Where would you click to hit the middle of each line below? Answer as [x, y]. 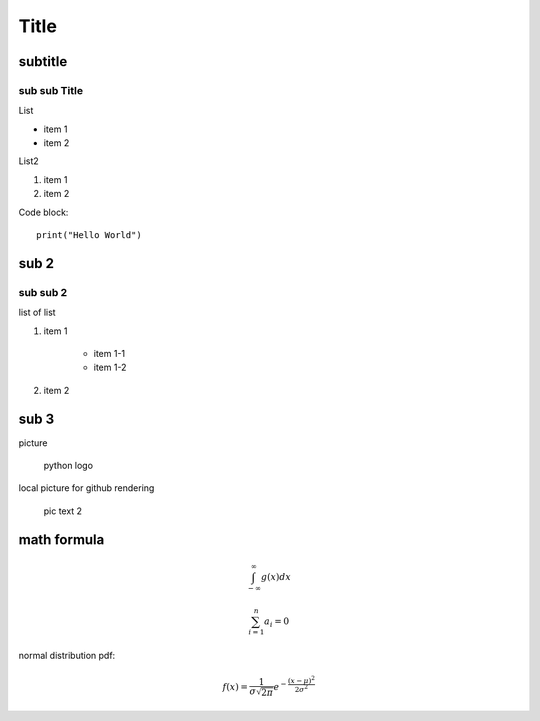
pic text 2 [63, 511]
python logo [68, 466]
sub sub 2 [43, 292]
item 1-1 [109, 353]
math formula [61, 539]
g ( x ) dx [276, 576]
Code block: [43, 212]
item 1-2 [110, 367]
